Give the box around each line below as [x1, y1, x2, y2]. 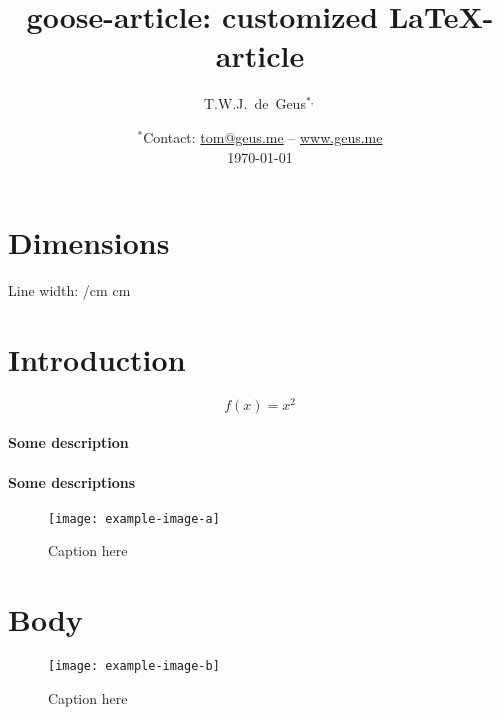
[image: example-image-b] [48, 659, 220, 674]
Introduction [8, 338, 186, 379]
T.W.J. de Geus [204, 93, 306, 114]
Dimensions [8, 222, 170, 263]
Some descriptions [8, 471, 136, 492]
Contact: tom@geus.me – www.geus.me [143, 126, 383, 147]
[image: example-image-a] [48, 511, 220, 526]
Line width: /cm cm [8, 280, 131, 301]
